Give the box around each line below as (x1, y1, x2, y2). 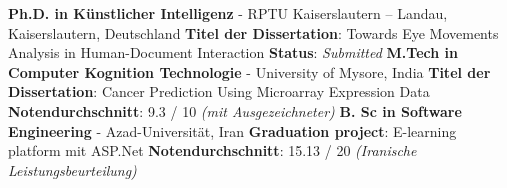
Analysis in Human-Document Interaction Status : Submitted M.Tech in (8, 42, 458, 63)
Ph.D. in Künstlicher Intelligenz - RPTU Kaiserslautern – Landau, (8, 3, 448, 23)
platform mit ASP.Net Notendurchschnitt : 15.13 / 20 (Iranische (8, 140, 417, 161)
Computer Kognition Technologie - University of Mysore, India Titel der (8, 61, 491, 82)
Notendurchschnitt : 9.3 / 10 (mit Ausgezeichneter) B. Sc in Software (8, 100, 462, 121)
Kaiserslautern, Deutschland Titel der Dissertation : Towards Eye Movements (8, 22, 499, 43)
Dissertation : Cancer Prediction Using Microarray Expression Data (8, 81, 430, 102)
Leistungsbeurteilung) (8, 159, 137, 180)
